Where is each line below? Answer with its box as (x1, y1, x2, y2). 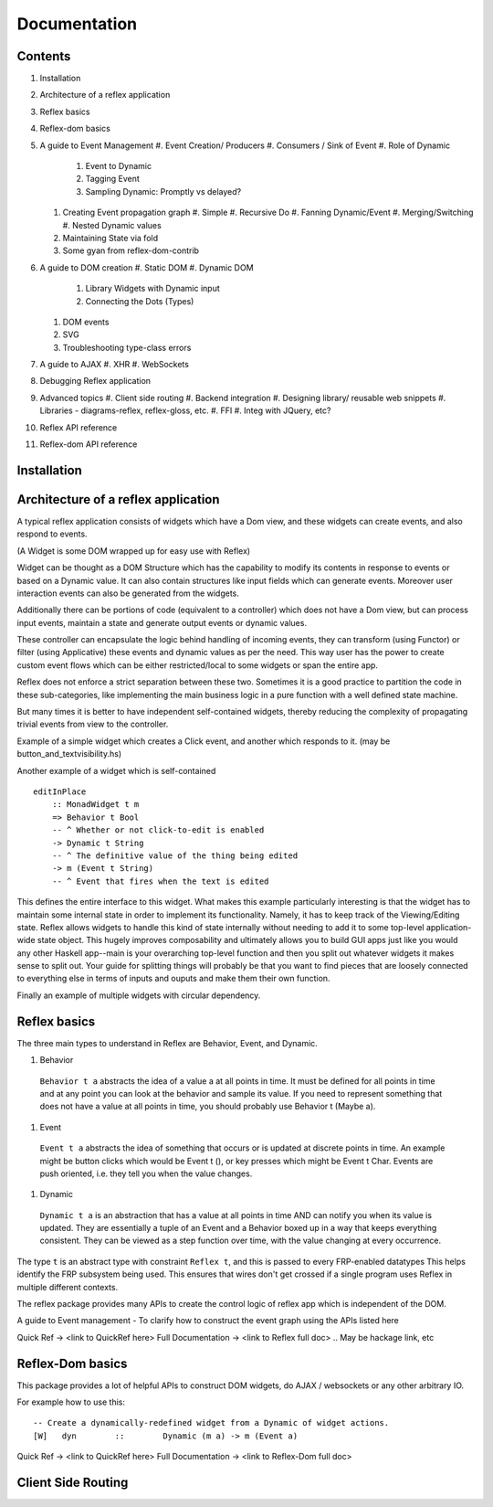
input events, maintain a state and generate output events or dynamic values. (16, 617, 308, 628)
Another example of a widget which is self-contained (16, 765, 216, 776)
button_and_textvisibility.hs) (16, 748, 122, 759)
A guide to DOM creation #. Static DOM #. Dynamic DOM (39, 261, 255, 273)
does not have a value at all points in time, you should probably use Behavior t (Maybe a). (39, 1101, 376, 1112)
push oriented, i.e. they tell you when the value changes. (39, 1168, 253, 1179)
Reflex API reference (39, 421, 118, 433)
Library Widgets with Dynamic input (85, 283, 221, 294)
